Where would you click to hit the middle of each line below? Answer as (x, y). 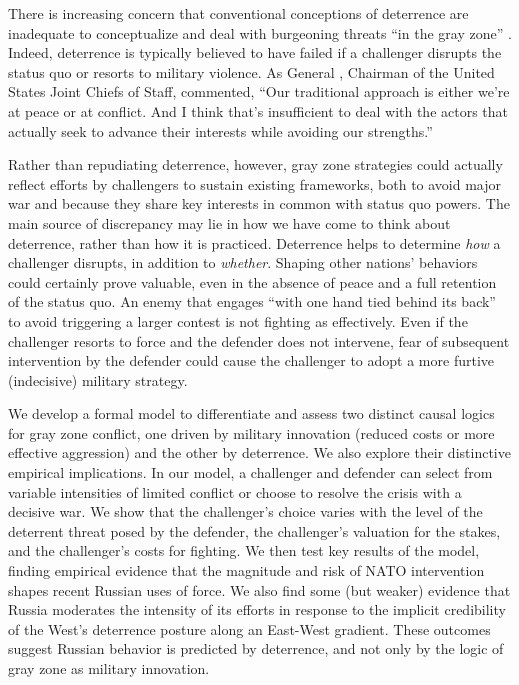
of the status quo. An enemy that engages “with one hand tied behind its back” (252, 301)
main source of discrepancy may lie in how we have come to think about (229, 222)
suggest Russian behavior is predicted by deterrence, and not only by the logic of (256, 648)
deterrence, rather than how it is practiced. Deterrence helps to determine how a (254, 242)
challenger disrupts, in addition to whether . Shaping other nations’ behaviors (243, 262)
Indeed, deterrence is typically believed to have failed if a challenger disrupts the (255, 52)
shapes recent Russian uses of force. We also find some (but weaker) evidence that (259, 589)
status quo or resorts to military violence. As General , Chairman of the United (251, 71)
